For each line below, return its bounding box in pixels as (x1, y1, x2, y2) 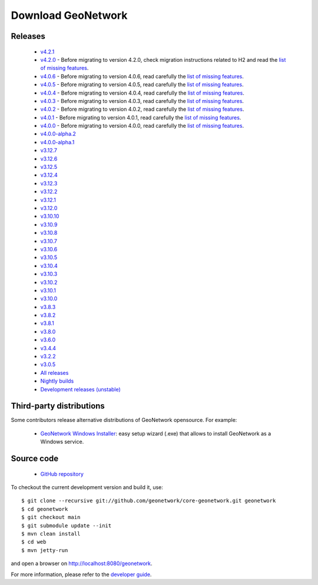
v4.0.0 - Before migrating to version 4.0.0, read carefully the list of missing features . (40, 122, 244, 129)
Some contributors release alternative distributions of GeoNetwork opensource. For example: (11, 417, 237, 424)
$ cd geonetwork (21, 506, 68, 512)
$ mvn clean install (21, 530, 81, 537)
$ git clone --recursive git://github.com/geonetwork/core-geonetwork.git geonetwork (21, 497, 276, 504)
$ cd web (21, 539, 47, 546)
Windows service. (40, 438, 84, 446)
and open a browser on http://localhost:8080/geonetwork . (11, 560, 153, 567)
